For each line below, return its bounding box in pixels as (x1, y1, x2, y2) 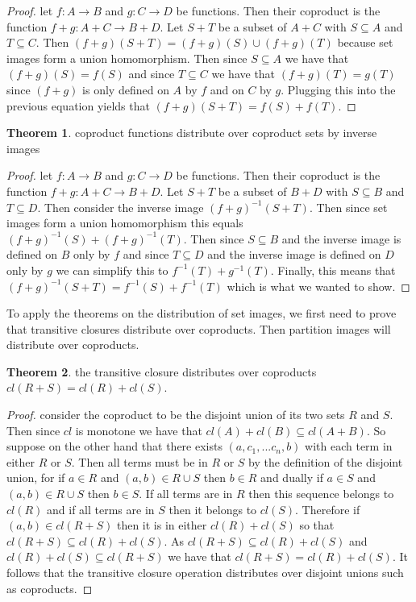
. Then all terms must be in (71, 453, 208, 470)
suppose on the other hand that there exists (6, 438, 223, 455)
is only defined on (82, 81, 169, 98)
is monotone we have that (75, 421, 202, 438)
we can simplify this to (56, 261, 168, 278)
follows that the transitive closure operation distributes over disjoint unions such (6, 564, 404, 580)
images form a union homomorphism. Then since (6, 49, 248, 66)
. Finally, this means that (270, 261, 396, 278)
